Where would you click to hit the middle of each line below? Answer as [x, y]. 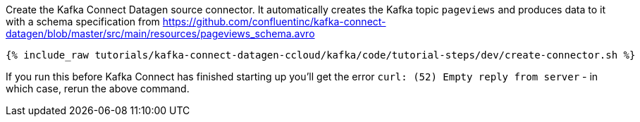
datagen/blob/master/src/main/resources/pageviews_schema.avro [160, 33]
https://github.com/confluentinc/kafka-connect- [274, 22]
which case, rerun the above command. [98, 89]
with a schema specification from [83, 22]
